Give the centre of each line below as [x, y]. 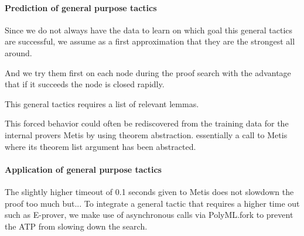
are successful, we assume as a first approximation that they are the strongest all [150, 41]
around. [18, 52]
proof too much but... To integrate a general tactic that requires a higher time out [152, 203]
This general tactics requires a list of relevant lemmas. [102, 103]
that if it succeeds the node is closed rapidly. [85, 84]
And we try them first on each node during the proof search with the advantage [148, 72]
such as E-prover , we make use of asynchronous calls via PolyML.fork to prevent [149, 215]
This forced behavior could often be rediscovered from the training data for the [147, 123]
